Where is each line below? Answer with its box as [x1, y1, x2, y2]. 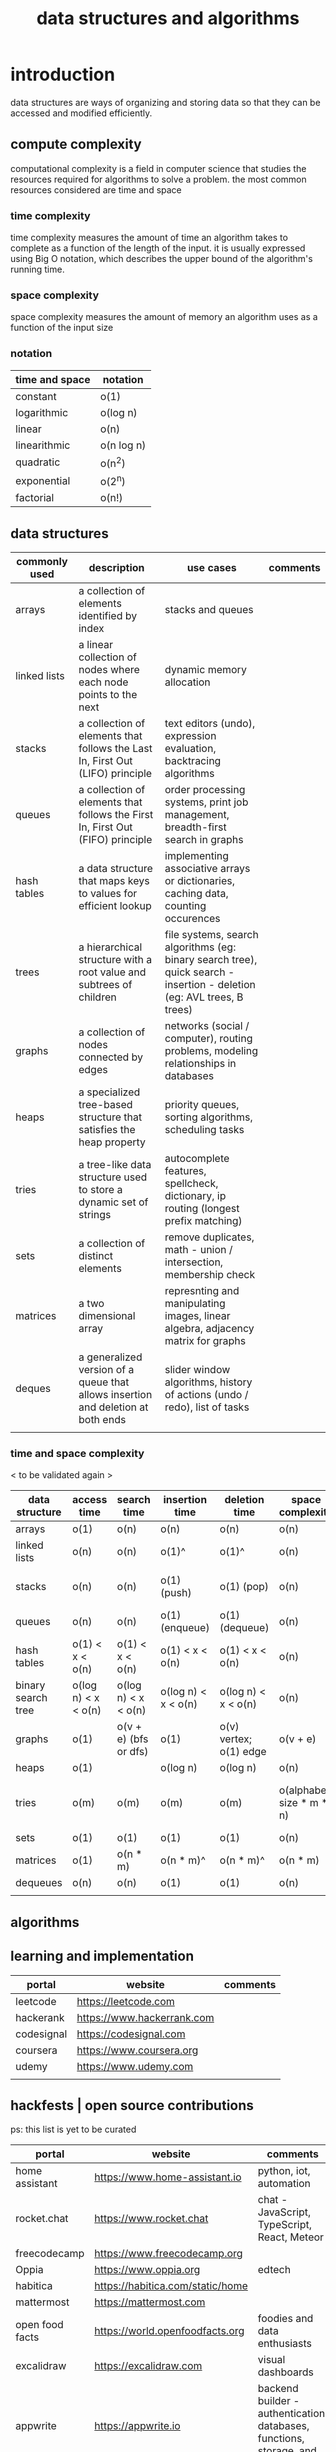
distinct [78, 1249, 114, 1263]
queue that [78, 1375, 130, 1389]
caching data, [164, 887, 229, 901]
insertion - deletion [164, 978, 256, 992]
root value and [78, 965, 147, 979]
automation [257, 2177, 312, 2191]
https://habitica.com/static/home [94, 2279, 248, 2293]
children [78, 990, 117, 1004]
